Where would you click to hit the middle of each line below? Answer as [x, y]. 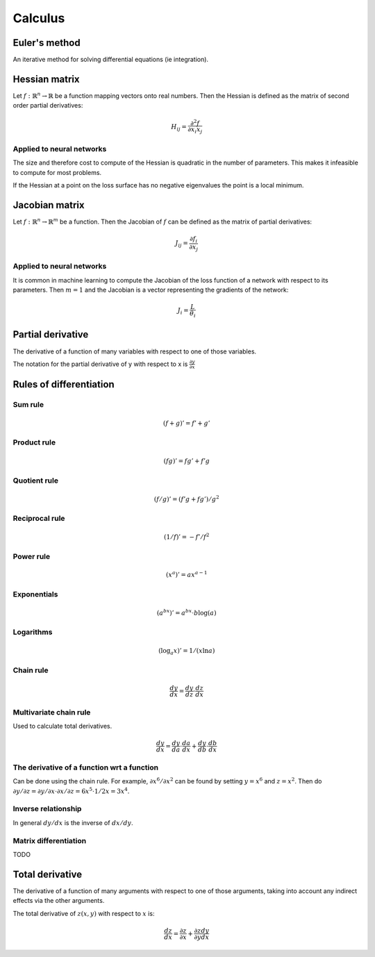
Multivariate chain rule [52, 712]
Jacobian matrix [49, 205]
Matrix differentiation [50, 840]
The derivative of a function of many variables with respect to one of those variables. [135, 351]
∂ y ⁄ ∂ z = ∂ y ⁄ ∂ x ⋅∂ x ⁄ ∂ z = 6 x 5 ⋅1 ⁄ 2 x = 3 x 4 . [71, 791]
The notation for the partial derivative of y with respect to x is [100, 364]
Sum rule [28, 405]
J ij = [182, 244]
